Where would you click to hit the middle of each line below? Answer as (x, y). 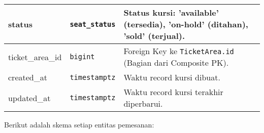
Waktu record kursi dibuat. (172, 77)
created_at (28, 77)
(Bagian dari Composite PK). (176, 62)
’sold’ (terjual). (154, 36)
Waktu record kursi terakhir (173, 92)
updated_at (29, 98)
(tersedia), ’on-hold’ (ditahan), (186, 24)
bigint (82, 57)
